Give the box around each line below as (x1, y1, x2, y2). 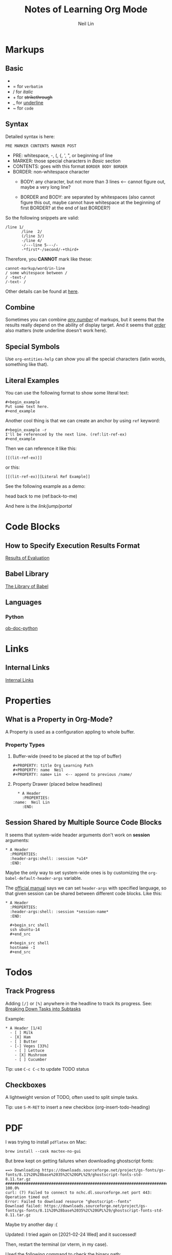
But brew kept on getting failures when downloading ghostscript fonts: (5, 1158, 154, 1164)
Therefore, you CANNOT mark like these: (5, 256, 92, 262)
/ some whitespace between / (5, 270, 68, 275)
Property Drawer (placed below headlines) (12, 781, 102, 787)
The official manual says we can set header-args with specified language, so (5, 884, 167, 891)
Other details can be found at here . (5, 288, 79, 294)
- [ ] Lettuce (14, 1048, 45, 1053)
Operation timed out (5, 1195, 50, 1200)
